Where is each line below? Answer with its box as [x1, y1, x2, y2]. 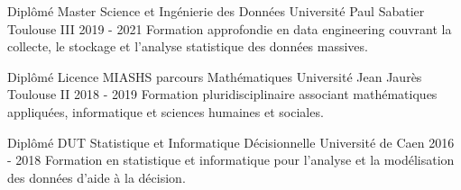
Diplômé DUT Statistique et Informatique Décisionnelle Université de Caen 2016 [7, 132, 455, 151]
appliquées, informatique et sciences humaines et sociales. [7, 102, 324, 121]
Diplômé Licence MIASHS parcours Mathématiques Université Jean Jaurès [7, 67, 422, 86]
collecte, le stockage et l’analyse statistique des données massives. [7, 37, 368, 56]
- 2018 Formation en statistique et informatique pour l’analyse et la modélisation [7, 150, 455, 169]
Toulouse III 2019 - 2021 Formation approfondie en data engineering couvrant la [7, 19, 452, 38]
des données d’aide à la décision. [7, 167, 186, 186]
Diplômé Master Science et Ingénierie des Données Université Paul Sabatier [7, 2, 425, 20]
